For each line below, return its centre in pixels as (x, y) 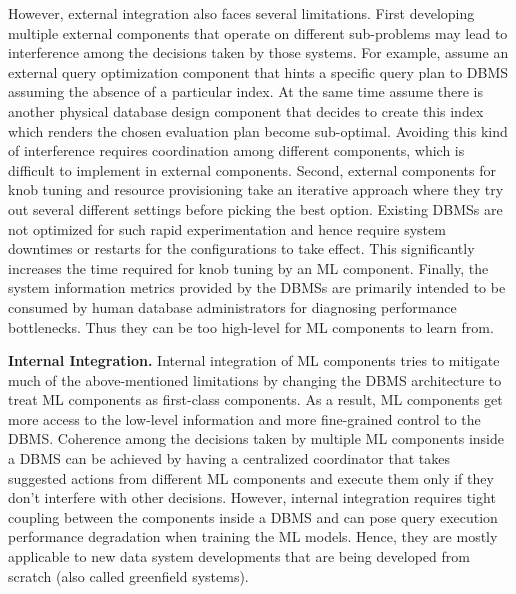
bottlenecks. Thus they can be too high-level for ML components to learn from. (251, 326)
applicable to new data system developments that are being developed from (239, 556)
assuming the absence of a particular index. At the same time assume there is (246, 91)
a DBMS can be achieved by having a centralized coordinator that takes (229, 458)
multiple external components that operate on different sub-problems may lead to (258, 32)
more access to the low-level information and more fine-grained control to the (244, 418)
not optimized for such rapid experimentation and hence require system (227, 228)
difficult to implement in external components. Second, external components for (252, 169)
